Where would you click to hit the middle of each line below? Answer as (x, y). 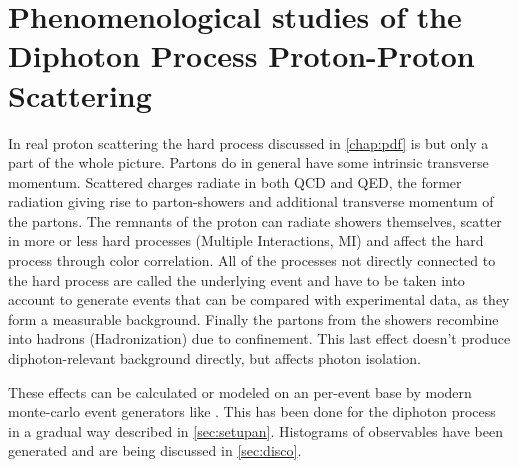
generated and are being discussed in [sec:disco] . (155, 450)
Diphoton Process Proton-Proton (241, 55)
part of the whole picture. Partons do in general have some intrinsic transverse (248, 162)
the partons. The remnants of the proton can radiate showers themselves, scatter (255, 220)
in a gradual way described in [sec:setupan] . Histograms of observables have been (255, 430)
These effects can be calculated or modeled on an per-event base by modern (240, 391)
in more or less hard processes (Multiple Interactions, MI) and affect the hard (246, 240)
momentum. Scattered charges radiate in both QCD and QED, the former (235, 181)
